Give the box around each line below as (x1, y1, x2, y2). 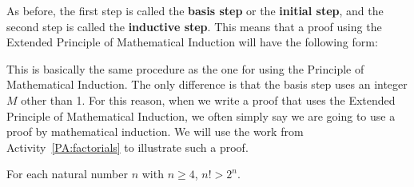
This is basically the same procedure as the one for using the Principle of (6, 60, 364, 77)
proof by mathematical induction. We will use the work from (6, 123, 304, 140)
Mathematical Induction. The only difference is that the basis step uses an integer (6, 76, 408, 93)
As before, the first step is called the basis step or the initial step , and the (6, 2, 384, 18)
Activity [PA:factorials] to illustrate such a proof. (6, 138, 249, 155)
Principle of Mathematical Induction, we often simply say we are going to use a (6, 107, 396, 124)
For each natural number (6, 165, 128, 182)
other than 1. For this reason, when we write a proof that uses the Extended (21, 91, 396, 108)
